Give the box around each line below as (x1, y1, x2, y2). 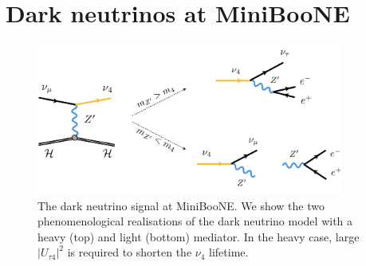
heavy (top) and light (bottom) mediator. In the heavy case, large (37, 228, 360, 244)
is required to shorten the (67, 244, 192, 260)
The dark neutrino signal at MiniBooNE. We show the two (37, 197, 325, 213)
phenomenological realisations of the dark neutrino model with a (37, 213, 353, 229)
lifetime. (209, 244, 249, 260)
